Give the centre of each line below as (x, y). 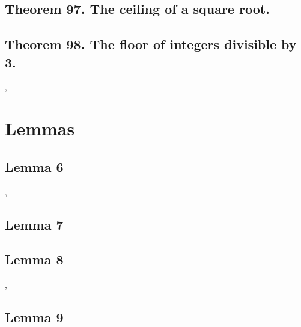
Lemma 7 (34, 224)
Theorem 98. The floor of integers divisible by (151, 44)
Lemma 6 (34, 166)
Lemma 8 (34, 259)
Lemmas (40, 128)
